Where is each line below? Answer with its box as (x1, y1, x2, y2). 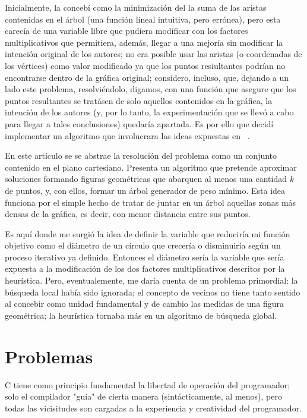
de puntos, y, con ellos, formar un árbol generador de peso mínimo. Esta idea (5, 184, 286, 196)
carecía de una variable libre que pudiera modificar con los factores (5, 24, 248, 37)
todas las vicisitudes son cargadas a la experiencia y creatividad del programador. (5, 401, 302, 414)
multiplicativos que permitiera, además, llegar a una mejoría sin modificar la (5, 36, 283, 48)
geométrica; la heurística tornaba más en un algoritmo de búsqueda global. (5, 309, 277, 321)
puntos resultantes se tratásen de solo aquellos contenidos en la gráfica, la (5, 94, 273, 106)
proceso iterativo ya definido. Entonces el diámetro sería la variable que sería (5, 250, 284, 263)
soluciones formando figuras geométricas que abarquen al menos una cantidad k (5, 172, 294, 185)
